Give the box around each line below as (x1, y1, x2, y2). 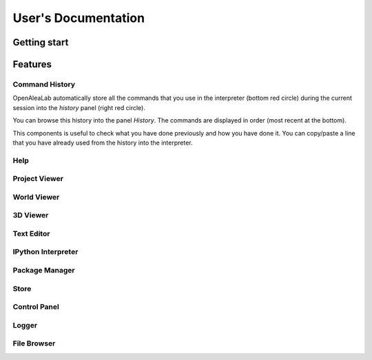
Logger (12, 320, 38, 330)
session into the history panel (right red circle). (12, 103, 146, 112)
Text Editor (12, 229, 50, 238)
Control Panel (12, 302, 60, 312)
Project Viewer (12, 174, 63, 184)
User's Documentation (12, 10, 145, 25)
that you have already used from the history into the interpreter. (12, 138, 193, 147)
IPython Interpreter (12, 247, 79, 257)
